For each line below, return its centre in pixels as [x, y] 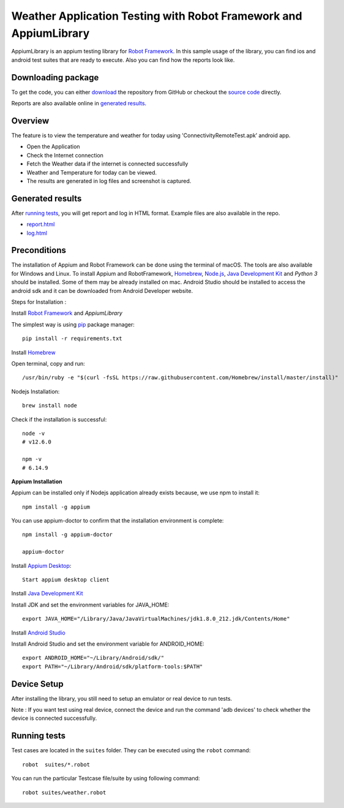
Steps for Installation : [39, 302]
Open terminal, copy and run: [48, 364]
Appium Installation [37, 481]
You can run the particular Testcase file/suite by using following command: [106, 779]
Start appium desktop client [66, 580]
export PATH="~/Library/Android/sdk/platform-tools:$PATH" [113, 666]
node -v [34, 433]
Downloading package [55, 77]
